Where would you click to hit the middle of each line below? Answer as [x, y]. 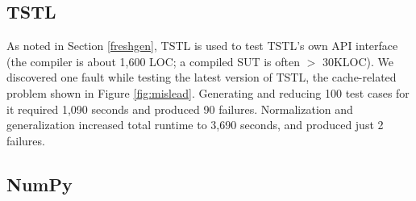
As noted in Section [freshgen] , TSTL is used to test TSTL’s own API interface [202, 46]
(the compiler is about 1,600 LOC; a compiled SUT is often [153, 61]
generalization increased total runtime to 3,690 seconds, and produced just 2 [195, 125]
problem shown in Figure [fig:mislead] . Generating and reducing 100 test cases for [208, 92]
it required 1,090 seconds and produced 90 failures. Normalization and [180, 109]
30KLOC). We [358, 61]
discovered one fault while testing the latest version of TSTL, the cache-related [202, 77]
